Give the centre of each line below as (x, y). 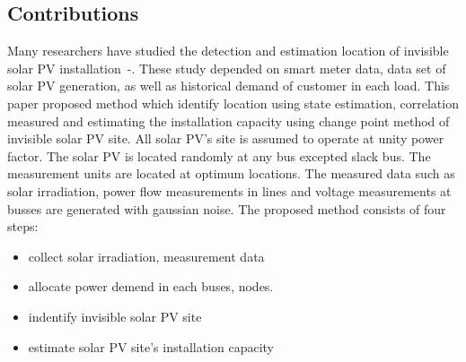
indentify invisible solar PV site (115, 316)
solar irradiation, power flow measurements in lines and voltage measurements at (229, 190)
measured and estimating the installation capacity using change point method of (229, 121)
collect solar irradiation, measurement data (146, 256)
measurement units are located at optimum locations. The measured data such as (231, 173)
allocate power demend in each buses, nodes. (151, 286)
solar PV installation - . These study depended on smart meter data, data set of (227, 68)
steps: (23, 226)
